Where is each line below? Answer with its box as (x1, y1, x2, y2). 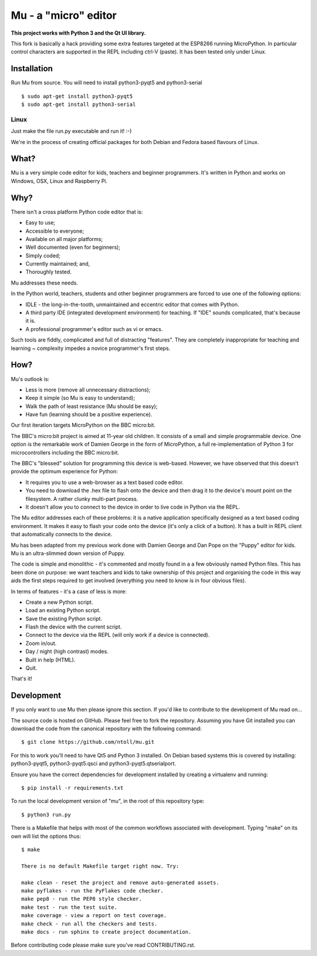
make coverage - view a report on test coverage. (21, 912, 167, 919)
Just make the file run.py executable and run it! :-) (11, 128, 132, 135)
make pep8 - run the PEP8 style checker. (21, 895, 142, 902)
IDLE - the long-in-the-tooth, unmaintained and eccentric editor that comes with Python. (25, 300, 240, 308)
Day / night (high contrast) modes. (25, 648, 109, 655)
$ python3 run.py (21, 811, 71, 818)
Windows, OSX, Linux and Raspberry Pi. (11, 177, 108, 185)
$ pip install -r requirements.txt (21, 785, 124, 791)
